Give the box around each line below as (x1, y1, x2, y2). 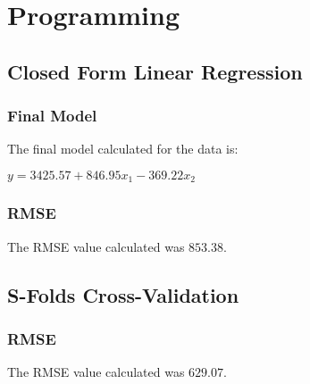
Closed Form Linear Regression (7, 57, 303, 85)
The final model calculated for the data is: (7, 139, 239, 158)
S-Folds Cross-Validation (7, 280, 239, 308)
